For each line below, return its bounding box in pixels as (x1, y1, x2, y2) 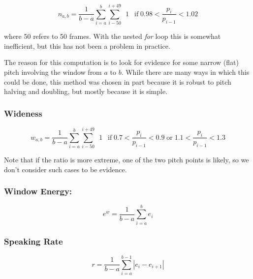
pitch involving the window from (4, 66, 102, 77)
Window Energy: (4, 185, 72, 197)
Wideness (4, 107, 42, 119)
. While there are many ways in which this (121, 66, 250, 77)
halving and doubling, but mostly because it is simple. (4, 86, 168, 96)
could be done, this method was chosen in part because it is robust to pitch (4, 76, 231, 87)
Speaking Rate (4, 235, 63, 248)
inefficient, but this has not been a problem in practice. (4, 40, 170, 51)
